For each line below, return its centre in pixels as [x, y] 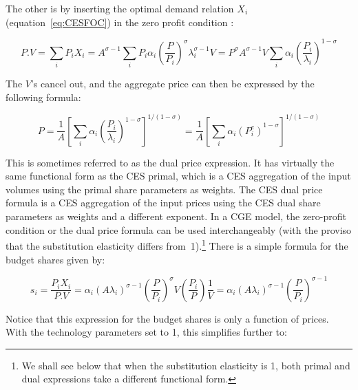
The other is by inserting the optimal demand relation [120, 8]
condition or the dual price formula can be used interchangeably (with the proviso [179, 229]
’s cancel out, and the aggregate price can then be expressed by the [172, 84]
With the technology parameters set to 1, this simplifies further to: [146, 332]
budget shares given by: [55, 259]
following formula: [43, 97]
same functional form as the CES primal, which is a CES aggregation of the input [178, 176]
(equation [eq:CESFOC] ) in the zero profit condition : [120, 22]
